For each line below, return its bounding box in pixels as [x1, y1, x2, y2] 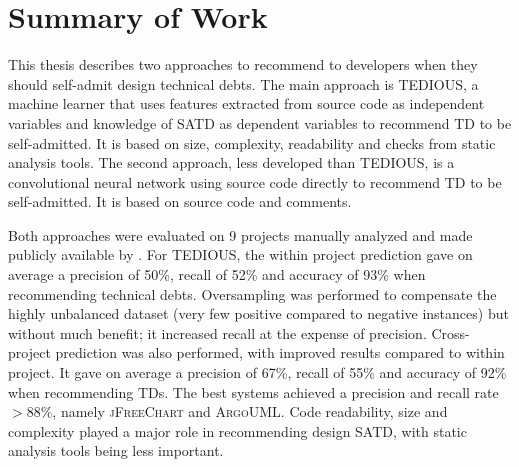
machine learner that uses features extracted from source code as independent [8, 93, 485, 114]
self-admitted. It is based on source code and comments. [8, 191, 352, 212]
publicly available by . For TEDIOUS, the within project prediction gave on [8, 244, 473, 265]
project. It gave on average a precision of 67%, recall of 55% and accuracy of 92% [8, 362, 507, 383]
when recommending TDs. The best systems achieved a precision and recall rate [8, 381, 499, 402]
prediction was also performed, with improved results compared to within [55, 342, 505, 363]
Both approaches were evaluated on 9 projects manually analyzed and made [8, 224, 473, 245]
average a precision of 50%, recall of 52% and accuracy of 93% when [8, 264, 426, 285]
